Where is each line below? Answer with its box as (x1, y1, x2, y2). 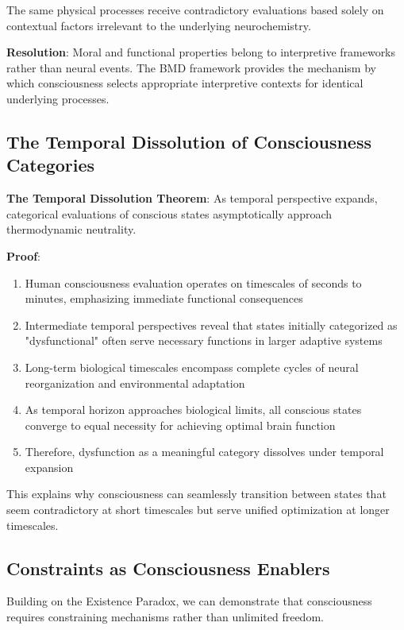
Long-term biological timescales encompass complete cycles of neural (25, 358, 359, 375)
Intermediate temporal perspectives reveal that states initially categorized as (25, 316, 398, 333)
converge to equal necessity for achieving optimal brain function (25, 416, 336, 433)
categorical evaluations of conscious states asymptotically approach (6, 205, 333, 222)
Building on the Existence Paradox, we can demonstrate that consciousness (6, 593, 372, 609)
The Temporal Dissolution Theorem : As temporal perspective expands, (6, 190, 378, 207)
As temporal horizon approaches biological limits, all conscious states (25, 401, 362, 418)
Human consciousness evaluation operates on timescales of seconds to (25, 274, 362, 291)
